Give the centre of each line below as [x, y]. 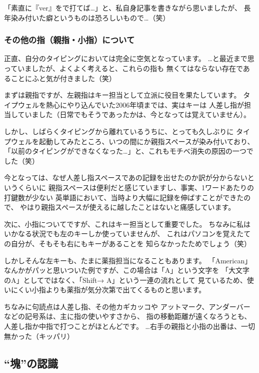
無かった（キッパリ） [39, 336]
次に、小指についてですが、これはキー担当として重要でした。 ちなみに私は [127, 224]
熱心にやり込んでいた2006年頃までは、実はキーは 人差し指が [145, 104]
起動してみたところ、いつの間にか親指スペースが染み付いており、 [146, 141]
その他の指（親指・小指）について [69, 40]
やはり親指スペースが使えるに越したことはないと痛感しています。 [128, 207]
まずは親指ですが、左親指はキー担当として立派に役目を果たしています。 [122, 95]
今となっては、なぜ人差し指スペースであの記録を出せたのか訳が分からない [126, 177]
